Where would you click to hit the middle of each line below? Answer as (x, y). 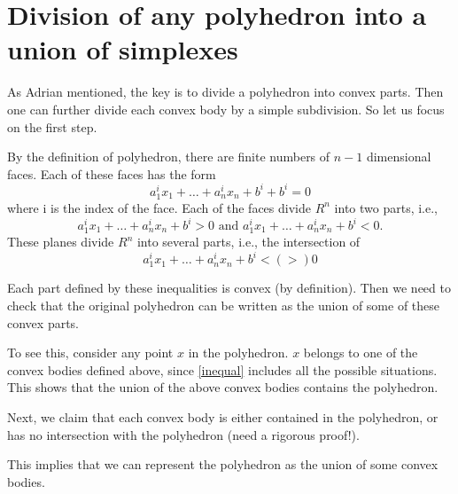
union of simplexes (123, 49)
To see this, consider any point (90, 353)
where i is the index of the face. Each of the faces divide (159, 207)
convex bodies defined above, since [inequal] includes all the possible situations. (222, 369)
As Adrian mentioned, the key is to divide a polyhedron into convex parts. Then (225, 92)
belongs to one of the (361, 353)
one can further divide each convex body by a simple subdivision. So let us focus (226, 109)
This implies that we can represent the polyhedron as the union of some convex (223, 464)
